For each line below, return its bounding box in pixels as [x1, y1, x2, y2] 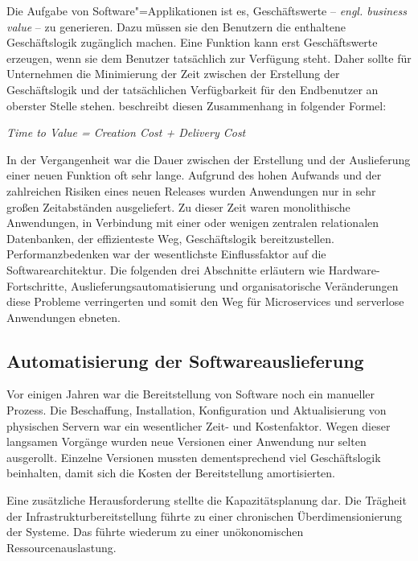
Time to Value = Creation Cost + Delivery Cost [6, 124, 246, 141]
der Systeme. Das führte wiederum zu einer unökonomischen [6, 523, 304, 540]
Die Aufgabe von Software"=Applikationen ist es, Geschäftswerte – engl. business [6, 2, 408, 19]
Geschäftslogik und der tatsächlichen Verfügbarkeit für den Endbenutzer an [6, 80, 379, 97]
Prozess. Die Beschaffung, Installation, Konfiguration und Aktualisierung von [6, 402, 387, 419]
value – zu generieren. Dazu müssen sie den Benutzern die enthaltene [6, 18, 346, 35]
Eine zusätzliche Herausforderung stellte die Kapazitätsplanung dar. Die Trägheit [6, 492, 407, 509]
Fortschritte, [6, 277, 68, 294]
